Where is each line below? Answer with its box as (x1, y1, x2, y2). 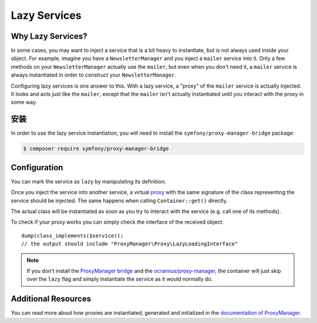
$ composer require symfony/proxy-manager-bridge (23, 145, 169, 152)
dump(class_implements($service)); (21, 232, 124, 239)
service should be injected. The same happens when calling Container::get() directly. (11, 197, 228, 204)
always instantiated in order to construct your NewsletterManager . (11, 71, 176, 79)
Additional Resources (11, 294, 91, 304)
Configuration (11, 162, 63, 172)
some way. (11, 99, 38, 106)
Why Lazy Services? (11, 31, 87, 41)
